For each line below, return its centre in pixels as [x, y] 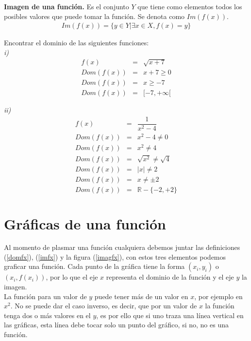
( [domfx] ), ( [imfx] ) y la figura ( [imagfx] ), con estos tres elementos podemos [115, 256]
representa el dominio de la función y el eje [170, 277]
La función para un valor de [45, 296]
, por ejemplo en [218, 296]
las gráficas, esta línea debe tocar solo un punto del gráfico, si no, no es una [116, 325]
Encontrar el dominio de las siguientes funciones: [76, 43]
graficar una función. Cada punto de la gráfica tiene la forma [94, 266]
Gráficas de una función [85, 224]
